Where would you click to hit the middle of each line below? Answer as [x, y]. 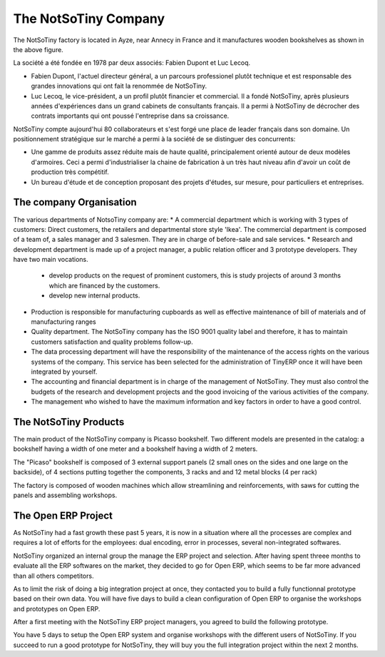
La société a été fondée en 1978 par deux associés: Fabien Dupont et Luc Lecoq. [132, 63]
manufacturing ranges [63, 322]
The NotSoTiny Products [69, 422]
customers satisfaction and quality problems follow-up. [112, 342]
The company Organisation [75, 202]
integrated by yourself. [64, 372]
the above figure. [38, 49]
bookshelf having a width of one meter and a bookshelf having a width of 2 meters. [135, 449]
